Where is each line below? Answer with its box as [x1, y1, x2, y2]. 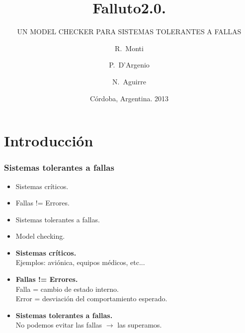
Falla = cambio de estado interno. [15, 283, 119, 294]
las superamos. [117, 320, 162, 330]
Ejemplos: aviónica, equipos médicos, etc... [15, 257, 145, 267]
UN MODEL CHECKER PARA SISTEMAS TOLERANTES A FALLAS [17, 26, 242, 37]
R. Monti [115, 43, 144, 53]
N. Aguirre [112, 76, 146, 86]
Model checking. [15, 231, 65, 241]
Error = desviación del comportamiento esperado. [15, 293, 167, 304]
